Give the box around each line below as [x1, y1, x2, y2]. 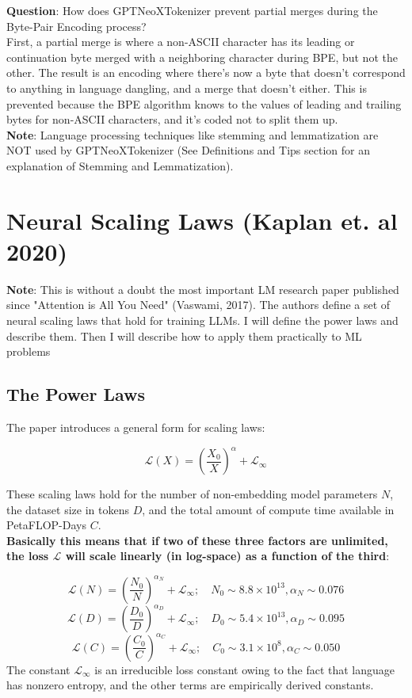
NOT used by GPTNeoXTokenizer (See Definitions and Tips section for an [6, 142, 370, 158]
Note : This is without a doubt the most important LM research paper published [6, 280, 399, 297]
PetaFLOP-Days [6, 517, 86, 533]
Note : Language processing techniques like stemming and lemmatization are [6, 126, 379, 143]
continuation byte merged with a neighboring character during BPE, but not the [6, 48, 398, 65]
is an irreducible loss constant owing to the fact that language [94, 661, 395, 677]
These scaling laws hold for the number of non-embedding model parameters [6, 486, 378, 502]
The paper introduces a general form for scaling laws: [6, 419, 265, 436]
